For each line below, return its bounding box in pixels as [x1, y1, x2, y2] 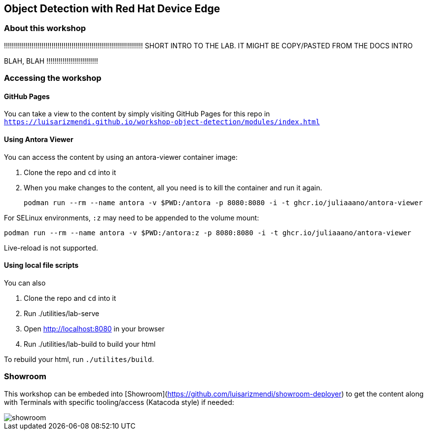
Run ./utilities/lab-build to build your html [24, 339, 156, 348]
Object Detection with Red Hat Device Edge [4, 2, 220, 15]
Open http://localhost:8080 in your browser [24, 324, 165, 333]
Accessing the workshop [4, 73, 102, 83]
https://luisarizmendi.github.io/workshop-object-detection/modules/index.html [4, 118, 320, 126]
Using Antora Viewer [4, 135, 73, 144]
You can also [4, 278, 46, 287]
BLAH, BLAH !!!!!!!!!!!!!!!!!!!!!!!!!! [4, 56, 98, 65]
